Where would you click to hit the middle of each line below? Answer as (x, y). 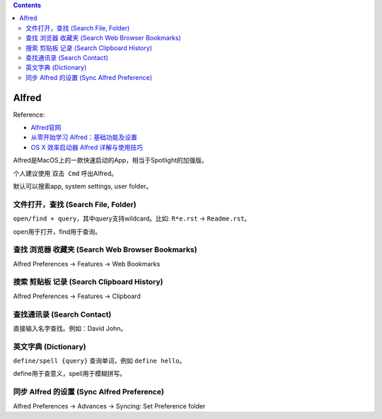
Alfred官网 (46, 128)
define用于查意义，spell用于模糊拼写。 (70, 374)
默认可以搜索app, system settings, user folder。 (83, 186)
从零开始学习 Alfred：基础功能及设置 (84, 137)
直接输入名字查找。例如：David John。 (70, 328)
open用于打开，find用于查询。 (57, 231)
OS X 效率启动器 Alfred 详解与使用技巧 (87, 147)
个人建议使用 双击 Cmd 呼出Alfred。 (65, 173)
